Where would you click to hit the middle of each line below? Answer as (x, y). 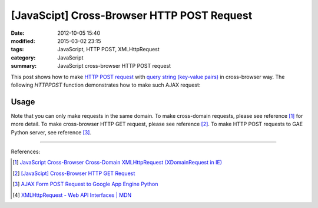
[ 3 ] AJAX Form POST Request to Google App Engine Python (85, 184)
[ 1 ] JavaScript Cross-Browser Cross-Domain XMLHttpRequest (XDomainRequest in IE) (117, 163)
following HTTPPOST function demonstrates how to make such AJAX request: (106, 85)
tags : (17, 49)
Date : (18, 33)
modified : (23, 41)
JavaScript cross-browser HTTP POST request (114, 66)
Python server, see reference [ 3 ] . (51, 132)
